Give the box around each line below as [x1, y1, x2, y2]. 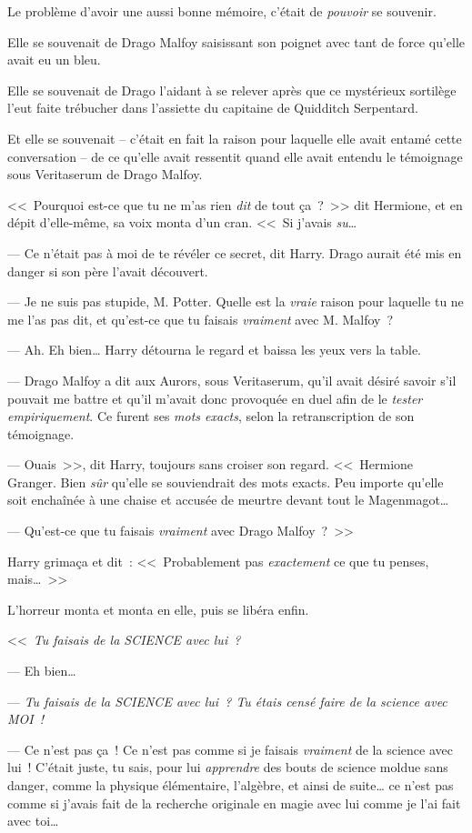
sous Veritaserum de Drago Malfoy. [7, 165, 203, 184]
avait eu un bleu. [7, 50, 101, 69]
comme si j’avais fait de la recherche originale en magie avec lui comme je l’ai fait [7, 793, 461, 812]
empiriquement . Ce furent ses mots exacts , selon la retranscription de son [7, 406, 415, 426]
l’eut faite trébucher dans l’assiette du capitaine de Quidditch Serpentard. [7, 98, 418, 117]
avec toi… [7, 811, 59, 830]
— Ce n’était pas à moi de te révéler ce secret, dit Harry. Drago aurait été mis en [7, 243, 462, 262]
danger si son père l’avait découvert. [7, 261, 208, 280]
